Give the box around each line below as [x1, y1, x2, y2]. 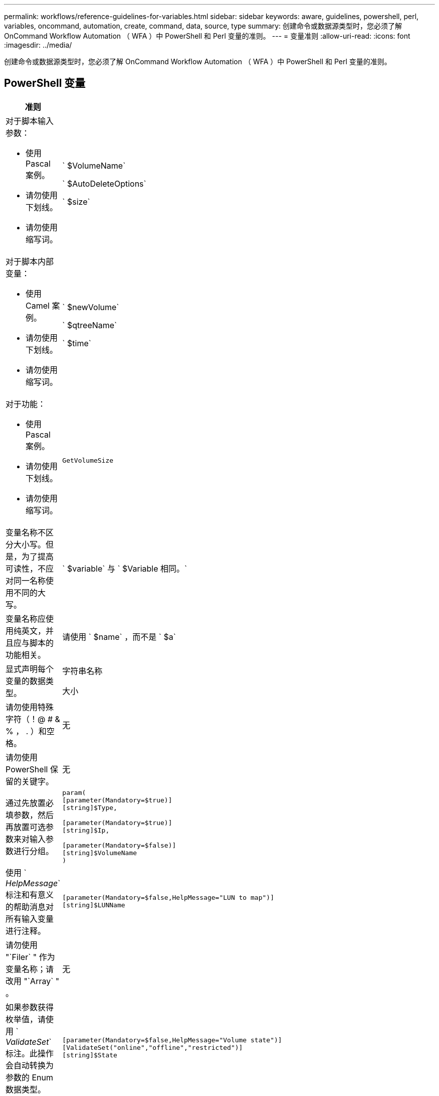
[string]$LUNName [62, 901, 125, 909]
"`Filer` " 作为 [6, 951, 55, 962]
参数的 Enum [6, 1072, 54, 1082]
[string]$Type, [62, 803, 117, 811]
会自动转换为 [6, 1060, 54, 1070]
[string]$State [62, 1051, 117, 1059]
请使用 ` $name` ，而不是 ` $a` [62, 631, 176, 642]
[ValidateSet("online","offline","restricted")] [62, 1044, 243, 1052]
